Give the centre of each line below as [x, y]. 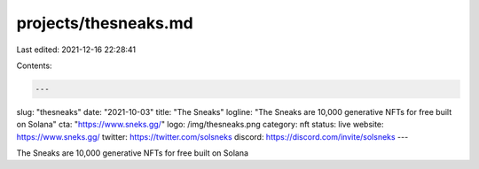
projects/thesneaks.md [105, 23]
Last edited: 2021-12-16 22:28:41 [76, 50]
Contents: [34, 65]
